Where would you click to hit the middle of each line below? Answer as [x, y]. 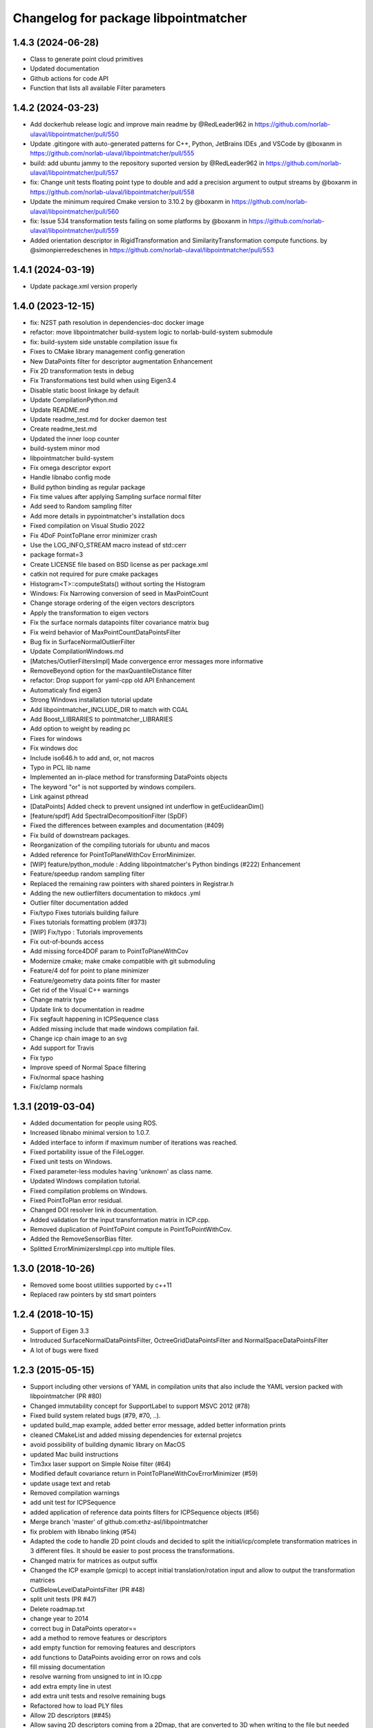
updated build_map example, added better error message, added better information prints [158, 1425]
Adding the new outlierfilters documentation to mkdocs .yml [115, 893]
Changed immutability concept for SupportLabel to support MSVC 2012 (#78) [140, 1406]
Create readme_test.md [63, 429]
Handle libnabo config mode [70, 478]
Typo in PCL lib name [60, 768]
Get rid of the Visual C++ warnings [79, 990]
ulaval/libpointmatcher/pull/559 [74, 231]
